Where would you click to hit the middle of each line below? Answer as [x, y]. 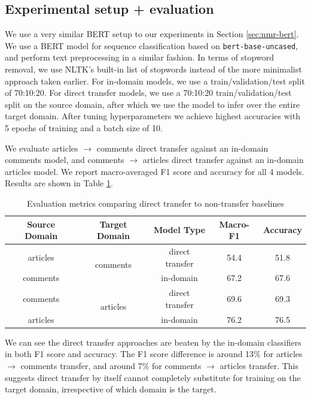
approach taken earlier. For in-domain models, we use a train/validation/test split [155, 81]
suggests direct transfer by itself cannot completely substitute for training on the [153, 377]
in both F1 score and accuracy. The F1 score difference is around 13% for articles [154, 354]
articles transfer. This [259, 366]
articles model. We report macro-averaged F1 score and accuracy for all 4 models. [155, 171]
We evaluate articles [42, 148]
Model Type [180, 230]
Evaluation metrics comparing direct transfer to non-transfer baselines [155, 203]
